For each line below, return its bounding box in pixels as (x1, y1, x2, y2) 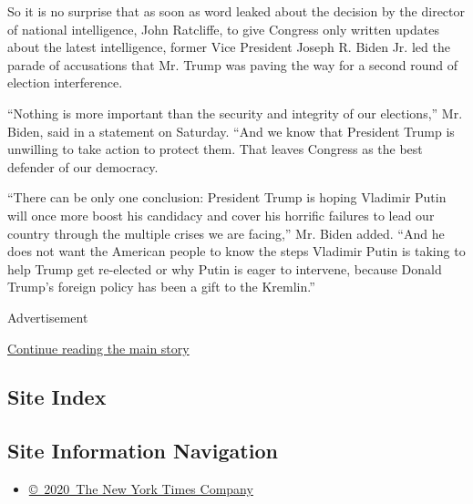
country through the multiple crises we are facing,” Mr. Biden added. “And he (7, 223, 445, 242)
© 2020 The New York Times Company (28, 479, 253, 499)
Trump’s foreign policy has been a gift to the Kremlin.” (7, 277, 315, 296)
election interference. (7, 73, 123, 92)
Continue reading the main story (7, 338, 190, 357)
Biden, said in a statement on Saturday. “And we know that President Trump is (7, 121, 455, 140)
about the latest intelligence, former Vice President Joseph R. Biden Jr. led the (7, 37, 450, 57)
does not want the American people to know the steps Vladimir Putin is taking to (7, 242, 466, 261)
